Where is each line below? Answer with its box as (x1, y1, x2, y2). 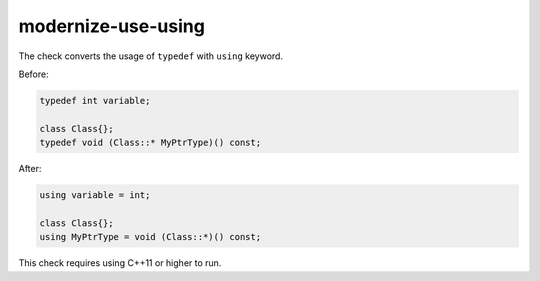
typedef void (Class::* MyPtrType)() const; (39, 137, 262, 149)
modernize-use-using (18, 15, 205, 37)
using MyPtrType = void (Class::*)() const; (39, 231, 262, 243)
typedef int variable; (39, 95, 151, 106)
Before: (18, 68, 49, 80)
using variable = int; (39, 190, 151, 201)
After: (18, 163, 42, 175)
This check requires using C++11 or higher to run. (18, 257, 222, 269)
